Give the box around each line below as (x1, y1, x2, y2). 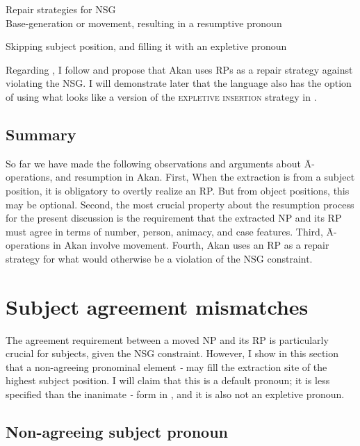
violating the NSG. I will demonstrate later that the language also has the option (6, 76, 352, 90)
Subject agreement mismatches (6, 292, 309, 320)
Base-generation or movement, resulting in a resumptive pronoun (6, 15, 282, 30)
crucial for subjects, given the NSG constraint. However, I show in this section (6, 346, 339, 361)
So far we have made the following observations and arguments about (6, 156, 302, 170)
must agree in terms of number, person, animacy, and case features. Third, (6, 224, 323, 238)
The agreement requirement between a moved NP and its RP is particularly (6, 332, 329, 347)
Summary (6, 123, 76, 144)
